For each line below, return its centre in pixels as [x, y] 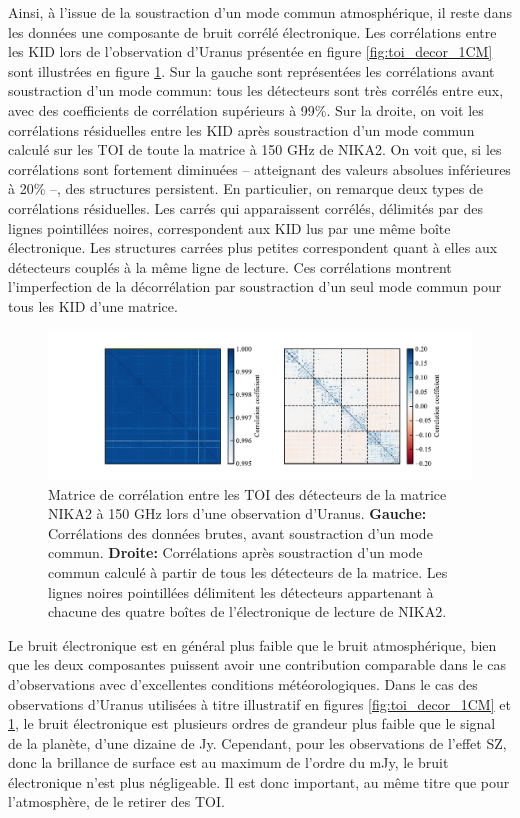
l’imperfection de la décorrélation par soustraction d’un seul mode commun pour [255, 286]
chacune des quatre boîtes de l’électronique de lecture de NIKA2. [247, 611]
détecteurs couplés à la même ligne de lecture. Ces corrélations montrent [230, 266]
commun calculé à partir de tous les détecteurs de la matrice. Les [248, 571]
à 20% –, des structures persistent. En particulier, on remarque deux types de [245, 188]
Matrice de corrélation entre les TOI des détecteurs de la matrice [247, 493]
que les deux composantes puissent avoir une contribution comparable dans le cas [257, 664]
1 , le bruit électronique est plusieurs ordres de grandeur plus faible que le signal [252, 723]
